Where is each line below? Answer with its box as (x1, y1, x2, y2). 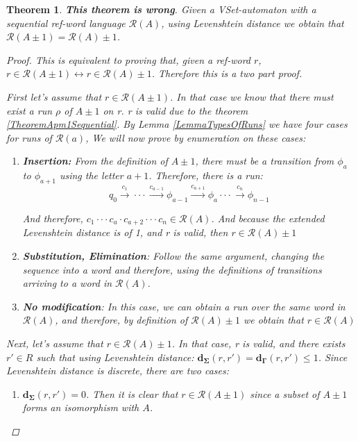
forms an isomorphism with (22, 400, 139, 415)
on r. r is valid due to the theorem (103, 103, 248, 117)
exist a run (6, 103, 53, 117)
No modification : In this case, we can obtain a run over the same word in (22, 299, 346, 313)
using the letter (59, 168, 123, 183)
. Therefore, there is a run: (148, 168, 263, 183)
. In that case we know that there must (170, 89, 334, 103)
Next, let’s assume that (6, 335, 103, 350)
